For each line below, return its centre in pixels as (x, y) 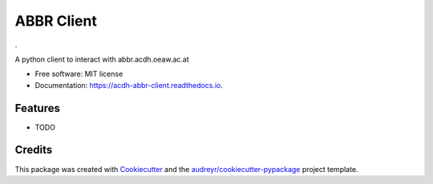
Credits (34, 150)
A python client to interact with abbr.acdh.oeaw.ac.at (102, 59)
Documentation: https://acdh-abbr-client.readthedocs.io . (129, 85)
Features (37, 108)
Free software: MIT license (79, 74)
